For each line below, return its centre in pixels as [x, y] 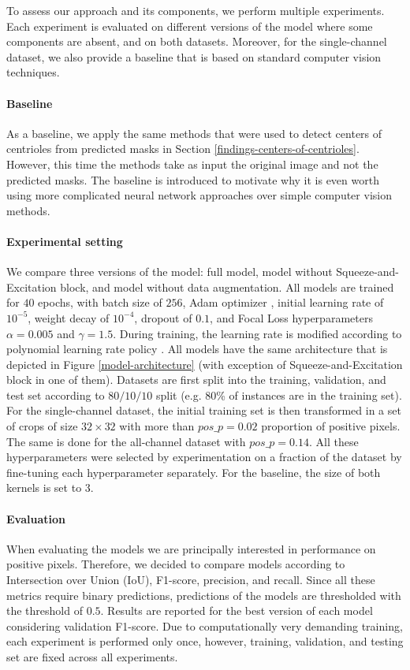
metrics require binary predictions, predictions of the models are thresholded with [204, 595]
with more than [157, 426]
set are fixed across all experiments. [92, 656]
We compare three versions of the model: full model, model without [170, 272]
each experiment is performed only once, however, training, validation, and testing [205, 641]
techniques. [33, 72]
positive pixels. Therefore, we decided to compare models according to [176, 564]
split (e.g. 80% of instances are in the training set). [279, 395]
